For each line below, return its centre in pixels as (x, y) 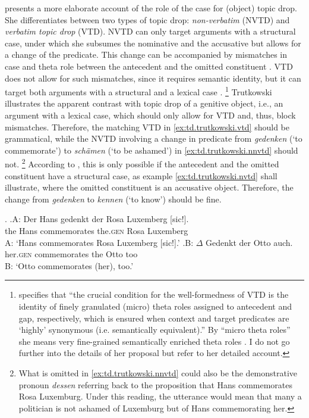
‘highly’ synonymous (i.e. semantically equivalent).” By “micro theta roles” (154, 330)
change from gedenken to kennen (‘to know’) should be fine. (113, 199)
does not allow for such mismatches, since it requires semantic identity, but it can (153, 78)
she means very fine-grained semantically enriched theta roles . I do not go (154, 341)
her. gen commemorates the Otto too (71, 254)
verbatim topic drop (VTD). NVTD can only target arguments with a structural (150, 31)
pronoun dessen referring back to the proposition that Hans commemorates (156, 384)
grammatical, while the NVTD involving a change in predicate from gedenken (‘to (154, 138)
